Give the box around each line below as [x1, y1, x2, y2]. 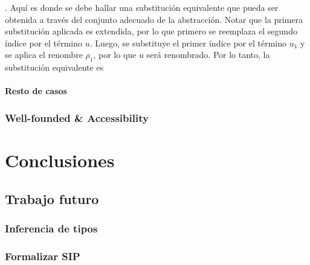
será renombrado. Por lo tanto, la [146, 48, 270, 61]
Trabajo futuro [5, 189, 99, 208]
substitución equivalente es [5, 61, 104, 74]
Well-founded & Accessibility [5, 110, 149, 125]
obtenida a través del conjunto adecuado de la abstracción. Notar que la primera [5, 13, 303, 25]
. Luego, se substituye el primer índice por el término [89, 36, 287, 49]
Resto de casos [5, 85, 67, 97]
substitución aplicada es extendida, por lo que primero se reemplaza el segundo [5, 25, 297, 37]
